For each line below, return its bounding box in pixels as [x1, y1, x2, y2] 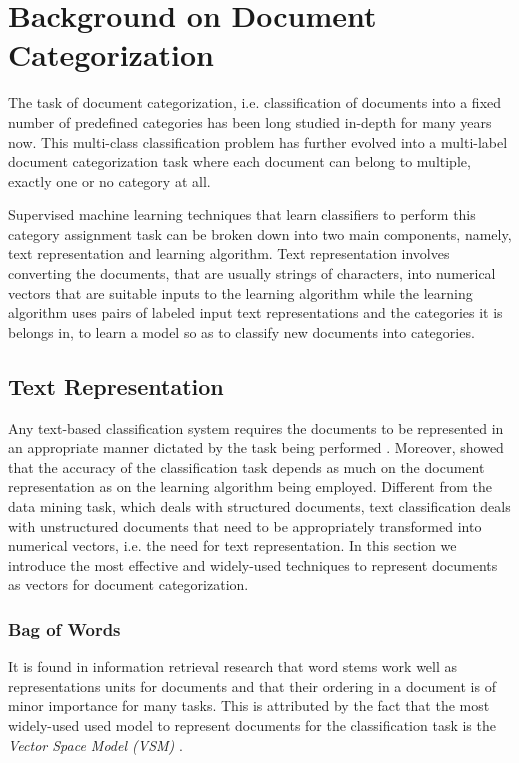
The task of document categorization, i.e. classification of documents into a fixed [8, 92, 502, 113]
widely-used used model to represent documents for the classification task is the [8, 714, 496, 735]
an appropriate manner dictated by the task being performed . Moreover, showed [8, 437, 504, 458]
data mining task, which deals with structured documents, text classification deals [8, 496, 511, 517]
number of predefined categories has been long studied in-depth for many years [8, 111, 492, 132]
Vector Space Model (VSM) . [8, 734, 183, 755]
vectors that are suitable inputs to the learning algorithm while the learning [8, 282, 473, 303]
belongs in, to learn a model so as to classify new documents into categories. [8, 321, 475, 342]
